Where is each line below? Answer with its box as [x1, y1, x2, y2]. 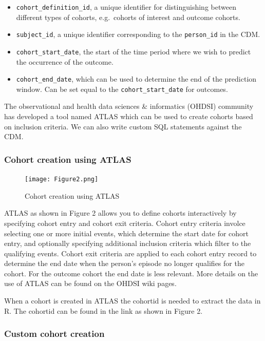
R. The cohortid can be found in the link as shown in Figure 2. [4, 305, 203, 316]
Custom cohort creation [4, 327, 105, 340]
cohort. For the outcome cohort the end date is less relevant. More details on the [4, 268, 258, 278]
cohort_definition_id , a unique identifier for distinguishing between [16, 2, 236, 12]
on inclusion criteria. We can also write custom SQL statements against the [4, 121, 242, 131]
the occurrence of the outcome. [16, 56, 113, 67]
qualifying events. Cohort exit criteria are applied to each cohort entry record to [4, 248, 257, 258]
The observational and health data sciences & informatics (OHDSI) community [4, 101, 254, 111]
